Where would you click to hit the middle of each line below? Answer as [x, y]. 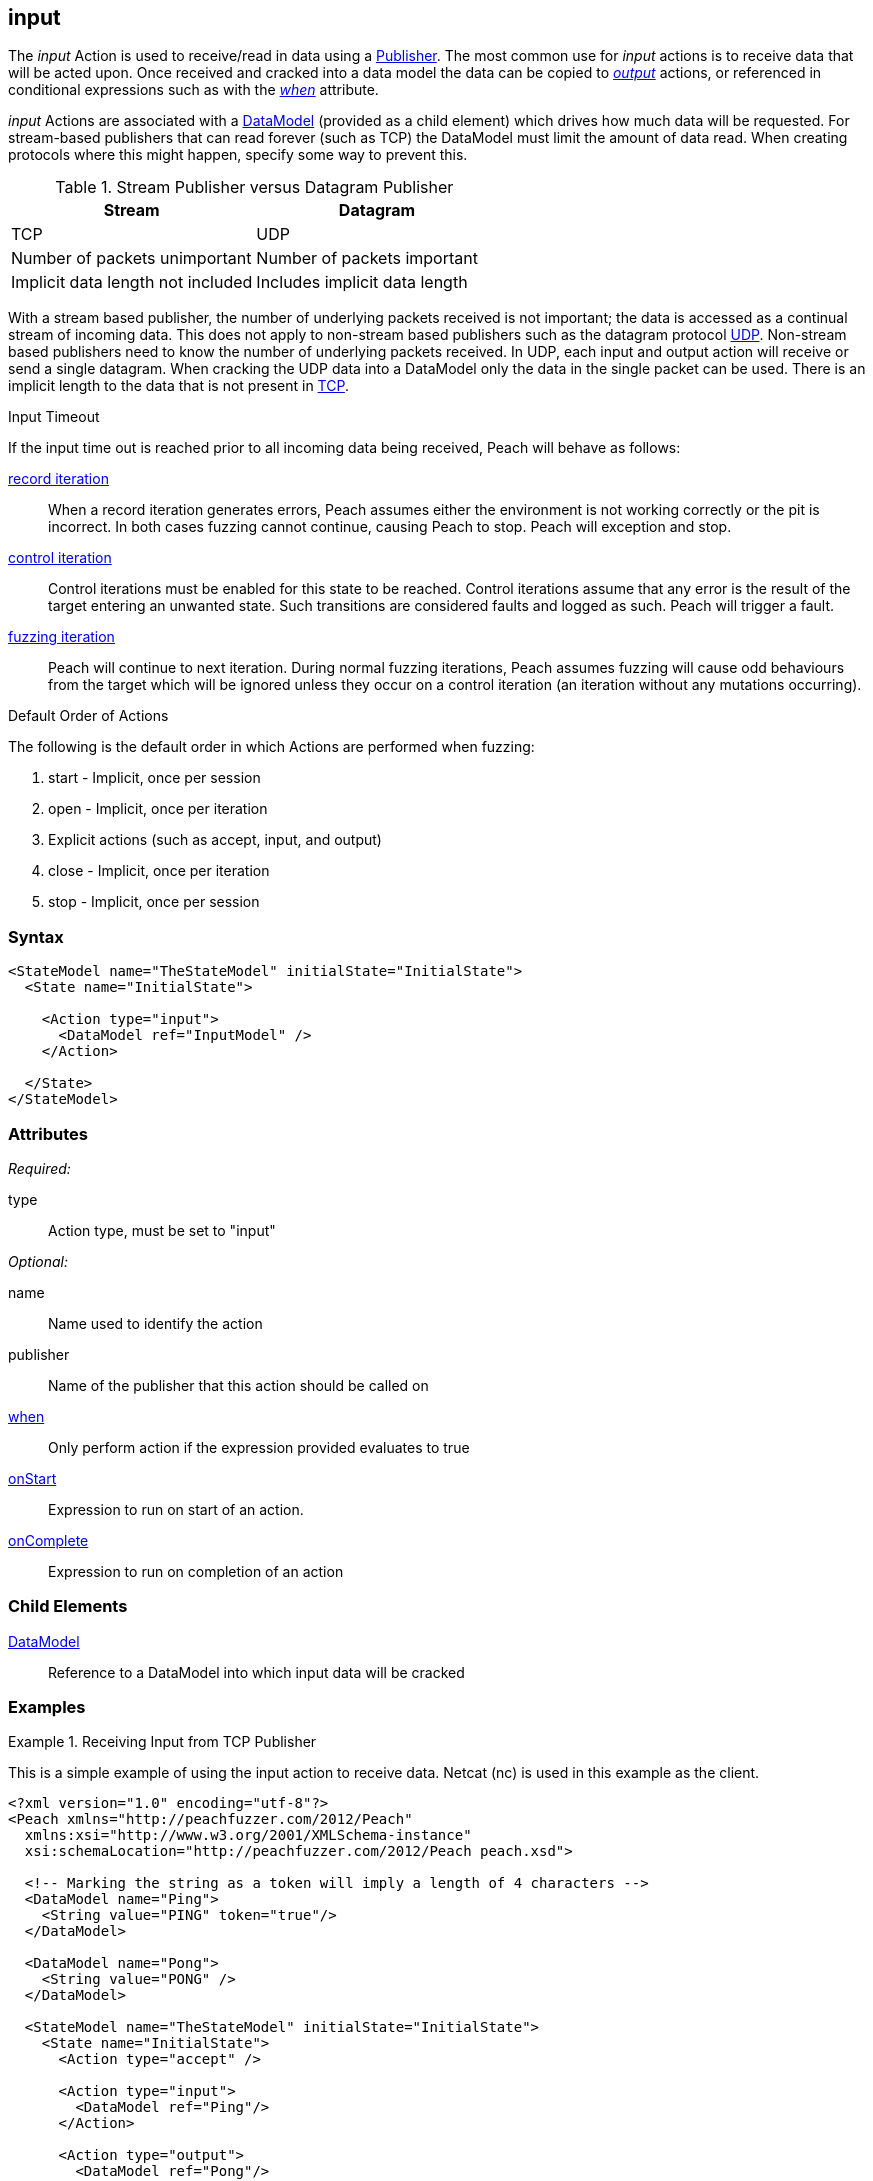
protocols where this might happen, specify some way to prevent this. [238, 155]
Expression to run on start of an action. [176, 1509]
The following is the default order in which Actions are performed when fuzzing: [271, 747]
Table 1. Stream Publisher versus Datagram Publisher [254, 187]
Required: [39, 1168]
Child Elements [68, 1606]
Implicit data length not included [132, 282]
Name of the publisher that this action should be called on [238, 1385]
